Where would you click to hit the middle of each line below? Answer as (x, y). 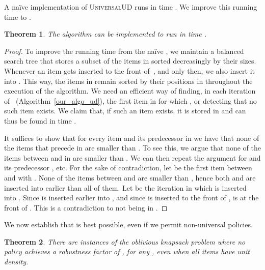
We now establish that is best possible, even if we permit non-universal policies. (128, 224)
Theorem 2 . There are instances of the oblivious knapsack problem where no (125, 241)
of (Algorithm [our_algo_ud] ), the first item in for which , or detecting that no (130, 100)
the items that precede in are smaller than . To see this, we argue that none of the (133, 148)
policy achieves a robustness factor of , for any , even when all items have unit (127, 251)
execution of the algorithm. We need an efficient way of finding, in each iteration (130, 91)
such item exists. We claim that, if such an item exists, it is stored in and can (125, 111)
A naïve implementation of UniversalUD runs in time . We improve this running (131, 7)
